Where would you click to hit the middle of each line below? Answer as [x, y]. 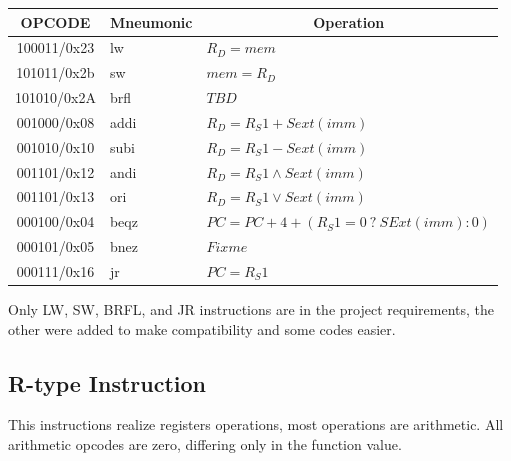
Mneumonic [151, 21]
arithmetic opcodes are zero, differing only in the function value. [205, 444]
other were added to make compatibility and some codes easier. [202, 328]
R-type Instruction [107, 382]
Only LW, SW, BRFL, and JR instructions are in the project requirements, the [251, 309]
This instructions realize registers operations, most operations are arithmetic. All [256, 424]
